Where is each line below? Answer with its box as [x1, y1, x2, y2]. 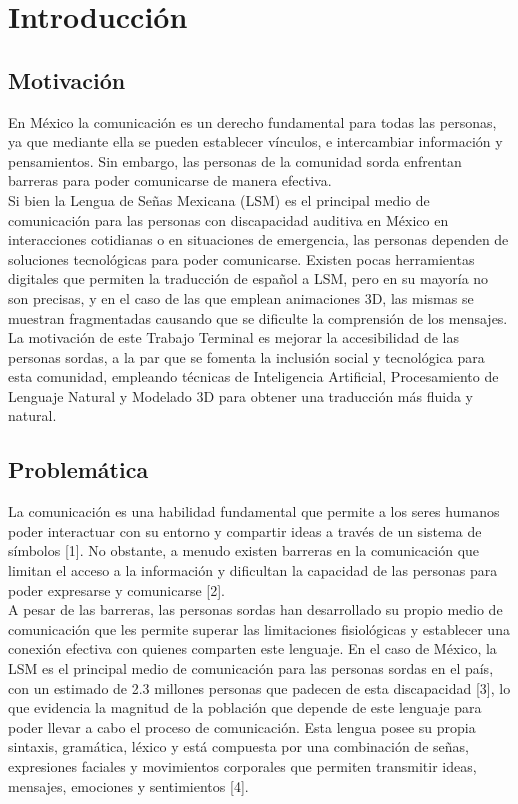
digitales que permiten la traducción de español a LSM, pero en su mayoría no [8, 268, 489, 289]
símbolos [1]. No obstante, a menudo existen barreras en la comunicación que [8, 540, 480, 561]
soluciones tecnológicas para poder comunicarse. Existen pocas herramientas [8, 248, 475, 269]
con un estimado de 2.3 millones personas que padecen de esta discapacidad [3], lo [8, 677, 511, 698]
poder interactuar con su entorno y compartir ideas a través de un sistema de [8, 520, 482, 541]
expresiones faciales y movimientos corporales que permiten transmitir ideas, [8, 756, 477, 776]
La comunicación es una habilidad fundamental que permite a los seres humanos [8, 501, 500, 522]
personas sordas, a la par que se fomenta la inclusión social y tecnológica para [8, 346, 485, 367]
